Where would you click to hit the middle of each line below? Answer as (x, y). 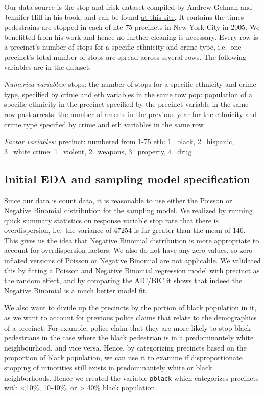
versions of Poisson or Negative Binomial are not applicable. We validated (145, 260)
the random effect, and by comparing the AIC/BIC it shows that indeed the (123, 280)
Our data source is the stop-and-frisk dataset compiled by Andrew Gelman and (128, 7)
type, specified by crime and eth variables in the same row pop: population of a (128, 94)
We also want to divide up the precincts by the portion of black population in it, (130, 307)
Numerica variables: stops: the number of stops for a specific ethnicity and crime (130, 84)
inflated (16, 260)
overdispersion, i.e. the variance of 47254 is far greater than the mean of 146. (125, 230)
